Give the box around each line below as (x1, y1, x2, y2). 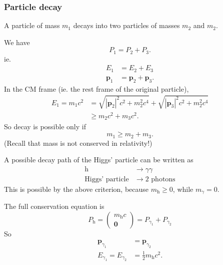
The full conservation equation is (4, 201, 104, 211)
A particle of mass (4, 20, 60, 31)
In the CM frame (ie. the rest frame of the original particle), (4, 83, 189, 94)
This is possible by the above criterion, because (4, 183, 149, 194)
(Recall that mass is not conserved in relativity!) (4, 137, 152, 148)
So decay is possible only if (4, 121, 86, 131)
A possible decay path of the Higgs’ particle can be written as (4, 154, 193, 165)
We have (4, 37, 30, 47)
